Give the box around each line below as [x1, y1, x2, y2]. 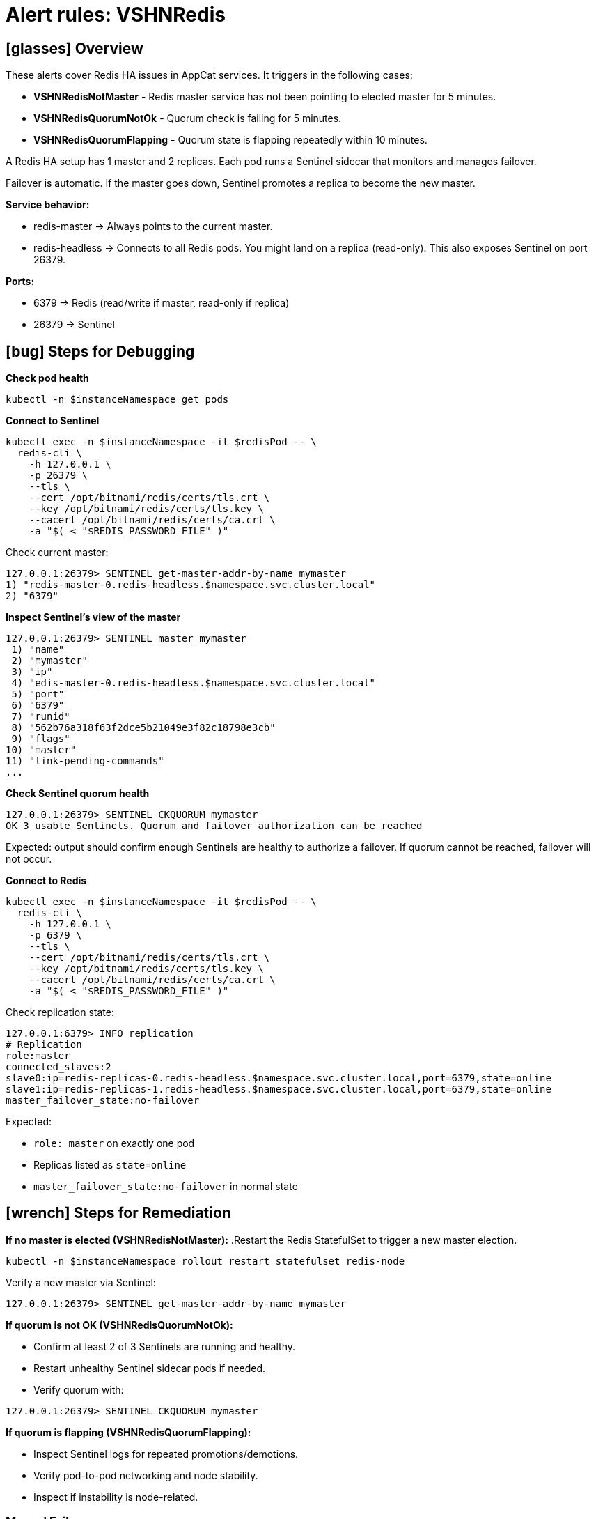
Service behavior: [6, 199, 90, 211]
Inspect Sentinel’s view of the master [6, 611, 181, 624]
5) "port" [11, 688, 65, 700]
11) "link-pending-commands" [6, 755, 164, 767]
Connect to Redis [6, 874, 87, 887]
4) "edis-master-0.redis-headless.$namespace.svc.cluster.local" [11, 677, 376, 689]
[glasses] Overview [6, 39, 143, 57]
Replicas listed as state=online [33, 1159, 187, 1171]
